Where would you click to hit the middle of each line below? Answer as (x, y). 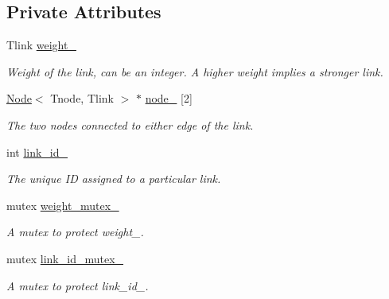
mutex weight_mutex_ (63, 205)
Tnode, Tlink (82, 98)
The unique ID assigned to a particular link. (114, 179)
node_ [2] (169, 98)
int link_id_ (37, 151)
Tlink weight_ (41, 45)
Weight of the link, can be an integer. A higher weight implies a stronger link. (195, 71)
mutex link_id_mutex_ (65, 258)
